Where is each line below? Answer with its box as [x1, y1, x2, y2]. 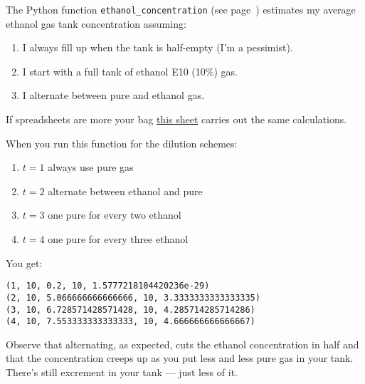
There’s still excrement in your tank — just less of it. [6, 365, 238, 379]
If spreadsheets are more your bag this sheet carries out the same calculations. [6, 112, 347, 127]
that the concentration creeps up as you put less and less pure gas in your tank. [6, 351, 354, 365]
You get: [6, 255, 43, 270]
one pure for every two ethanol [48, 207, 181, 222]
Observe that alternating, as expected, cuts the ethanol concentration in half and [6, 336, 359, 351]
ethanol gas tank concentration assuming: [6, 16, 186, 31]
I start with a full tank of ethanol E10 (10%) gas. [22, 63, 238, 78]
